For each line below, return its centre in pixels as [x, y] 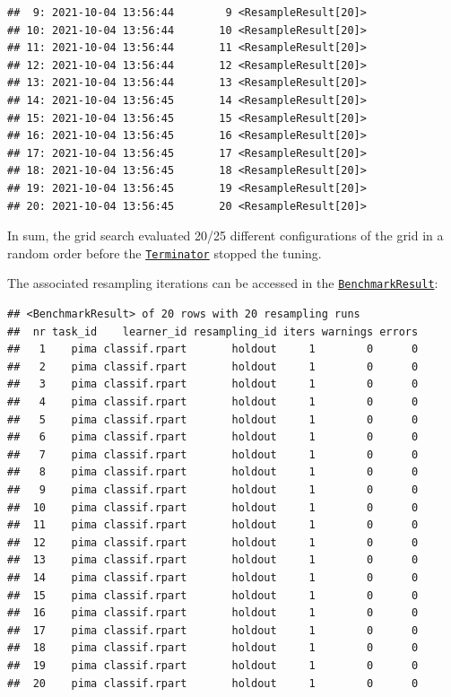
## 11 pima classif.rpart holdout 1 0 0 [213, 525]
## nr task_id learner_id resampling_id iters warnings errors [213, 331]
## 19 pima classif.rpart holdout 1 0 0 [213, 665]
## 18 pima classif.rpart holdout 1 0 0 [213, 648]
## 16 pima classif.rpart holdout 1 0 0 [213, 613]
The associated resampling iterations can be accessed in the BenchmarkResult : [223, 283]
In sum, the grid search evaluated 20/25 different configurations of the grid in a [225, 235]
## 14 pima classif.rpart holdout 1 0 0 [213, 577]
